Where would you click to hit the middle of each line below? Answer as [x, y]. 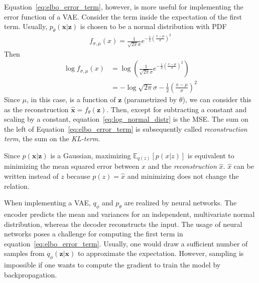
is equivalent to [211, 155]
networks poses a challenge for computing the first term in [94, 234]
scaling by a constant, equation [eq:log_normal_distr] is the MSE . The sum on [126, 119]
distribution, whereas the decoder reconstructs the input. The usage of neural [123, 224]
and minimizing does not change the [183, 176]
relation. [17, 186]
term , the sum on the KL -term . [52, 138]
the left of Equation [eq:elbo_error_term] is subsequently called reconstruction [126, 128]
